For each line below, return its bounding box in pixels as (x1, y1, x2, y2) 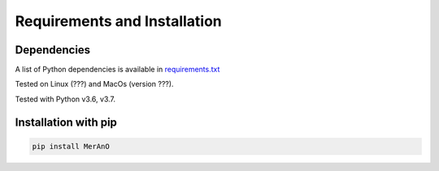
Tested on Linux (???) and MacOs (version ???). (15, 79, 174, 89)
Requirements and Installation (15, 12, 223, 30)
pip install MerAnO (32, 142, 110, 151)
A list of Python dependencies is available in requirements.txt (15, 65, 220, 75)
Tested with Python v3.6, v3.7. (15, 94, 116, 104)
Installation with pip (15, 115, 118, 129)
